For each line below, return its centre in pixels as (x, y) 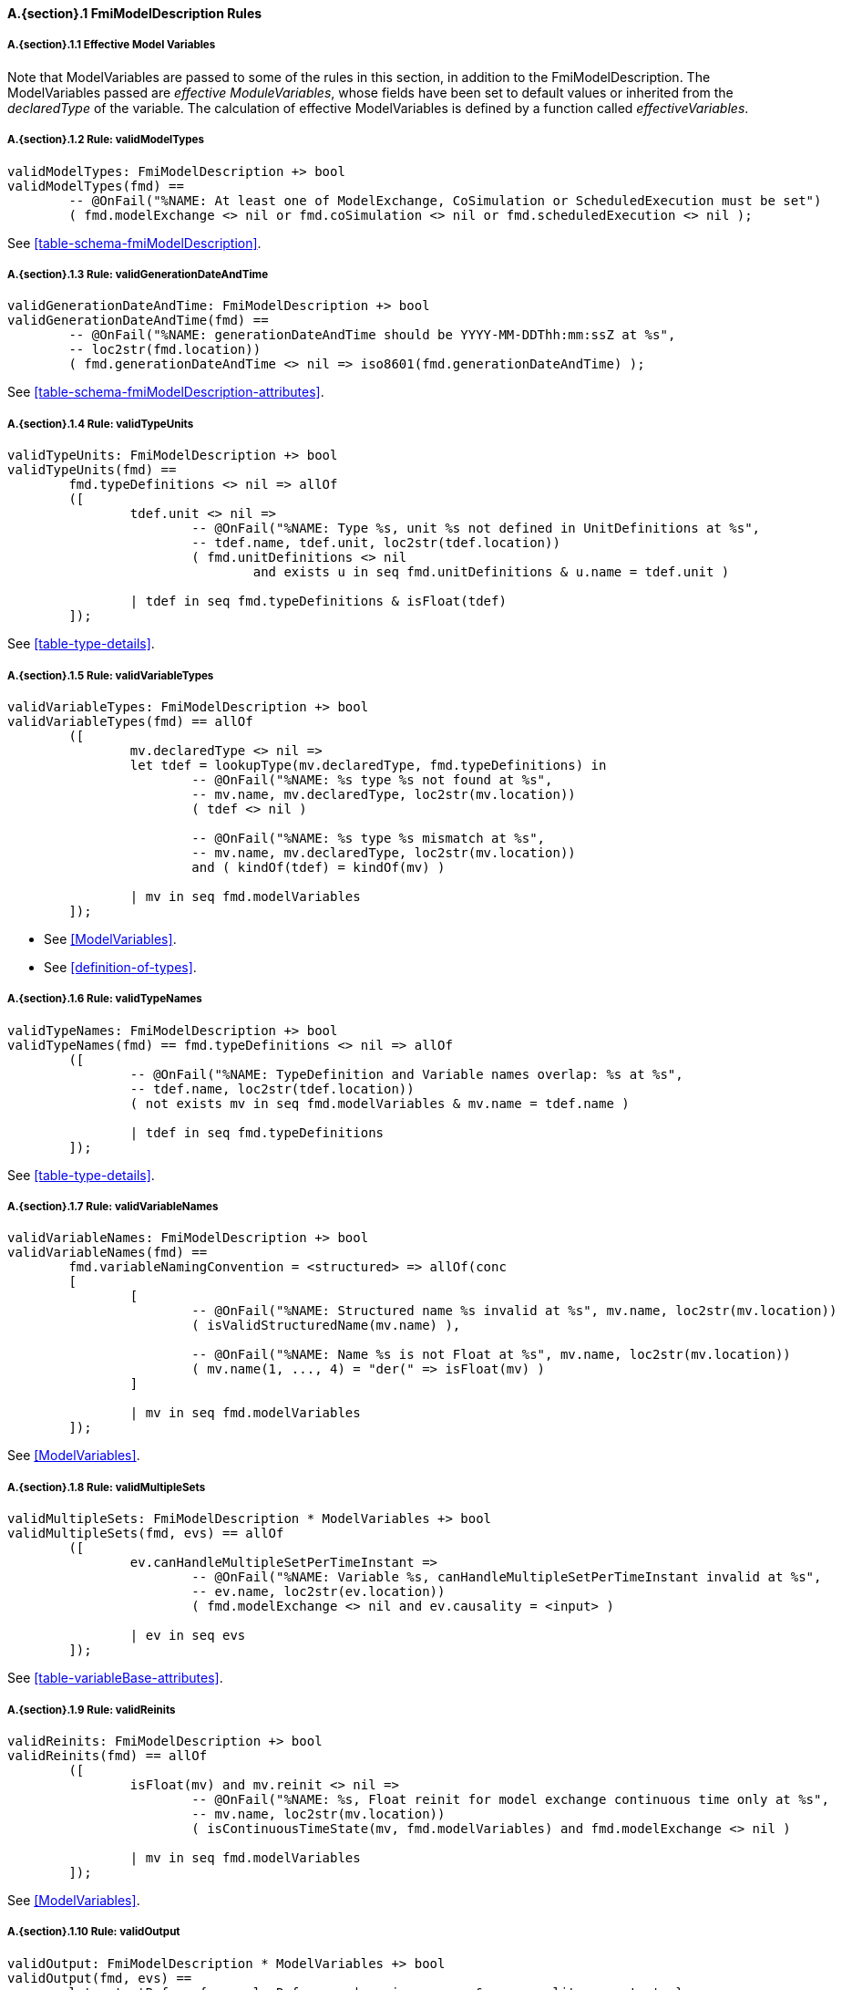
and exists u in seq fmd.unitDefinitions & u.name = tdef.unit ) (491, 572)
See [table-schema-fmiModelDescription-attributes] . (166, 392)
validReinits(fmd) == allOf (108, 1756)
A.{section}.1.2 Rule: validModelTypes (106, 140)
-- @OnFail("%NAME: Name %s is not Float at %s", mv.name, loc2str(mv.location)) (491, 1355)
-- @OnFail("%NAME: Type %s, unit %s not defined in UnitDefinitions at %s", (476, 529)
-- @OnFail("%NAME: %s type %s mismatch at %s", (369, 838)
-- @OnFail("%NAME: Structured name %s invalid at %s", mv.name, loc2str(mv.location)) (514, 1311)
